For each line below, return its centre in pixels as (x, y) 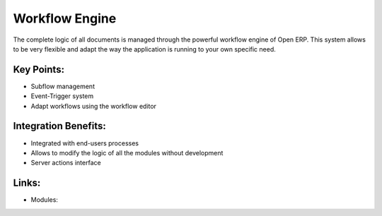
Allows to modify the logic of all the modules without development (127, 152)
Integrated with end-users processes (85, 143)
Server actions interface (66, 163)
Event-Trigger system (62, 96)
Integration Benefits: (59, 126)
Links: (27, 183)
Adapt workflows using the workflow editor (94, 106)
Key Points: (39, 70)
